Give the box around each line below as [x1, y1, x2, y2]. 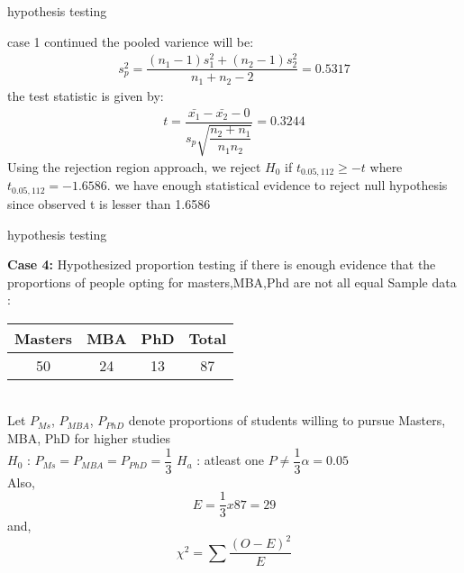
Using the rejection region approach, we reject [7, 158, 261, 177]
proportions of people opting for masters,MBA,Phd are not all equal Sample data [7, 272, 457, 291]
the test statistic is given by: [7, 86, 164, 105]
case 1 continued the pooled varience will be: [7, 32, 254, 50]
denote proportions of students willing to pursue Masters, [128, 411, 446, 430]
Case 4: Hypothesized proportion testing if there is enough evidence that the [7, 255, 436, 274]
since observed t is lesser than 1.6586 [7, 194, 211, 213]
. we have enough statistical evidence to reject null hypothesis [106, 176, 448, 195]
